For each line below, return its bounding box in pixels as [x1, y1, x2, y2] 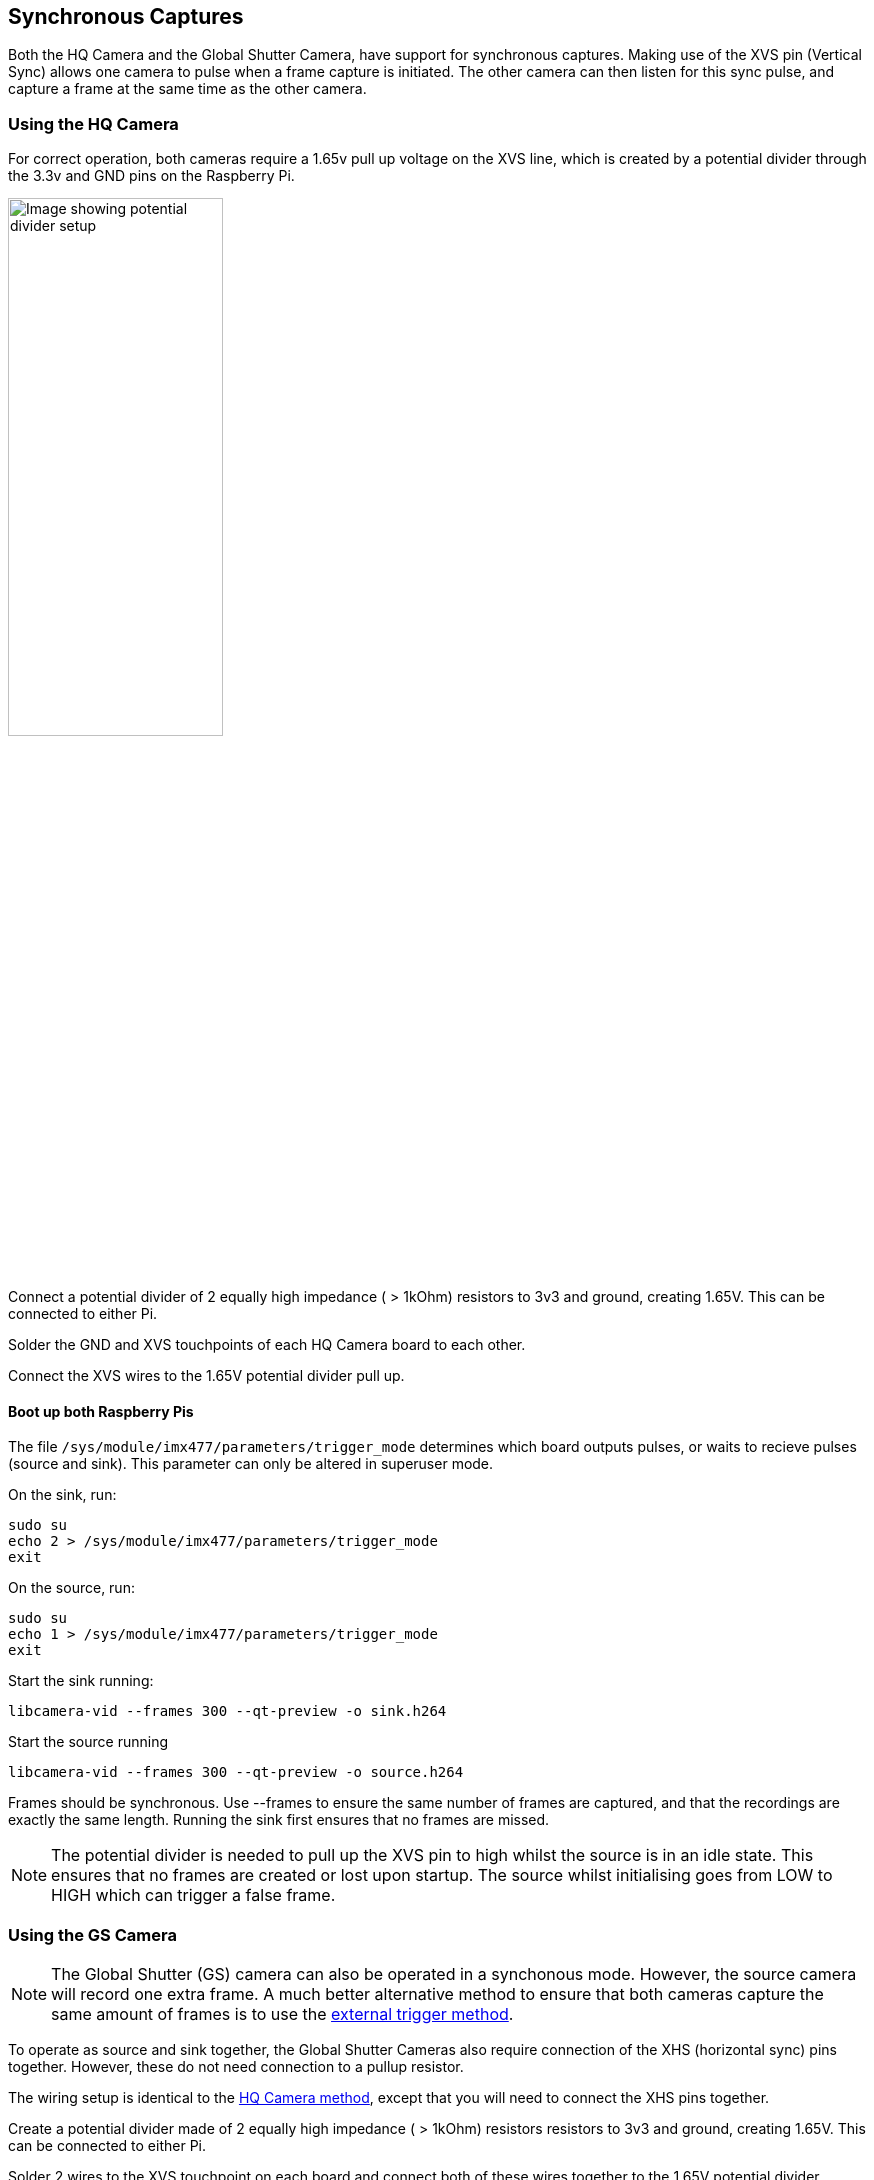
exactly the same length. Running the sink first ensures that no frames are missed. [8, 1811, 550, 1829]
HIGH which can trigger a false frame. [51, 1885, 336, 1906]
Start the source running [8, 1733, 168, 1751]
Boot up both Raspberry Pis [8, 1402, 194, 1420]
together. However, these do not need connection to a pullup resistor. [8, 2058, 464, 2076]
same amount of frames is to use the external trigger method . [51, 2004, 514, 2025]
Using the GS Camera [8, 1924, 177, 1945]
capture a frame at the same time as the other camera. [8, 80, 367, 98]
